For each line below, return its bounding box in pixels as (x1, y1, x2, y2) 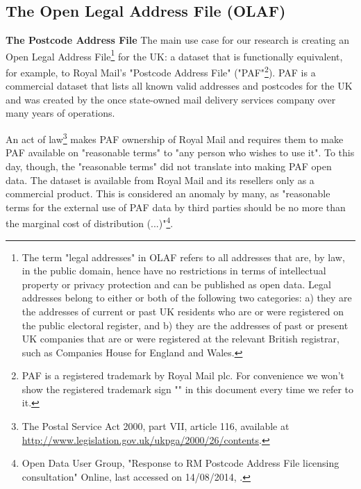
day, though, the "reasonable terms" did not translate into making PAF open (6, 158, 332, 173)
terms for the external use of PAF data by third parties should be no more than (6, 199, 346, 214)
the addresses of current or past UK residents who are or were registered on (22, 304, 344, 318)
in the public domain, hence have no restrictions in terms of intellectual (22, 263, 326, 278)
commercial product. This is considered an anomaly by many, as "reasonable (6, 186, 330, 201)
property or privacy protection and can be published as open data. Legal (22, 276, 331, 291)
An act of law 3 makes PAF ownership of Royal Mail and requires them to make (6, 130, 344, 146)
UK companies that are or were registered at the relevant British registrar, (22, 331, 339, 346)
